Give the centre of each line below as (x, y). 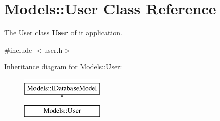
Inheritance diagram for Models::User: (63, 67)
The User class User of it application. (63, 33)
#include (18, 49)
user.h (53, 49)
